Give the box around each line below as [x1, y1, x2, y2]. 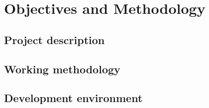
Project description [4, 32, 105, 47]
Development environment [4, 90, 143, 106]
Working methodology [4, 61, 120, 76]
